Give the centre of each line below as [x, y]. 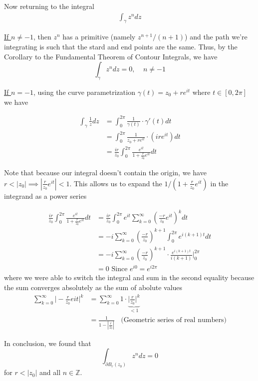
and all [50, 372]
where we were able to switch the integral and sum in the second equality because [129, 277]
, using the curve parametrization [84, 92]
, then [42, 37]
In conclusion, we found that [48, 343]
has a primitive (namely [99, 37]
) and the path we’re [216, 37]
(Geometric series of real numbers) [174, 320]
